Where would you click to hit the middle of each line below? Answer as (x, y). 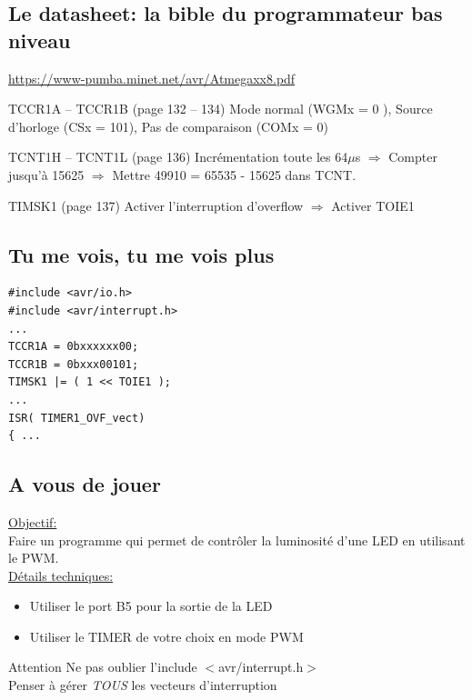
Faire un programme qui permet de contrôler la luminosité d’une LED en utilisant (237, 540)
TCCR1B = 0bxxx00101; (74, 364)
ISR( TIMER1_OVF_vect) (77, 418)
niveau (40, 40)
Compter (413, 157)
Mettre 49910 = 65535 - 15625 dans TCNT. (234, 174)
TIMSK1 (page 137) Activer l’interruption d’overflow (156, 205)
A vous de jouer (85, 484)
